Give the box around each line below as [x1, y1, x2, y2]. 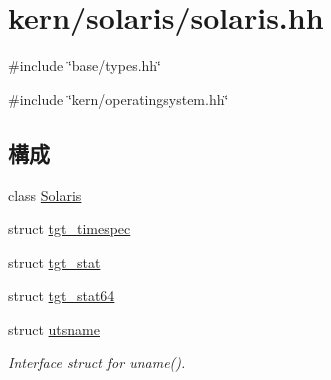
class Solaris [8, 184, 82, 205]
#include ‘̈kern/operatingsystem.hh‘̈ [8, 88, 229, 109]
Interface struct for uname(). [8, 352, 186, 373]
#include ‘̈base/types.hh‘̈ [8, 55, 162, 76]
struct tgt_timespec [8, 218, 131, 239]
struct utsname [8, 318, 100, 339]
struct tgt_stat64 [8, 285, 115, 306]
